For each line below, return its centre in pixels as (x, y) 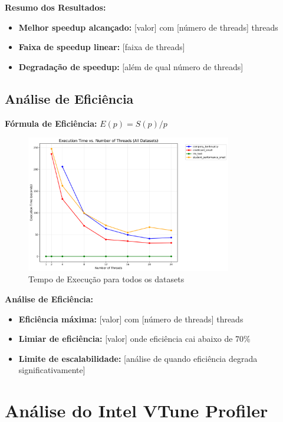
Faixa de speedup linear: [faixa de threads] (102, 47)
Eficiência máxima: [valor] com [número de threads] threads (131, 319)
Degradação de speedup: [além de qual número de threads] (131, 66)
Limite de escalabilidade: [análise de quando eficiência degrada (138, 358)
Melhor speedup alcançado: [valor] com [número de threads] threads (148, 27)
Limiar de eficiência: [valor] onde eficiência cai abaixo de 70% (134, 339)
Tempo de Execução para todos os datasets (106, 279)
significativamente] (52, 370)
